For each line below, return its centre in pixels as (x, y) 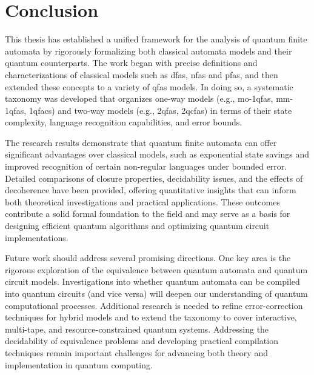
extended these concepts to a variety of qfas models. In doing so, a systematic (149, 86)
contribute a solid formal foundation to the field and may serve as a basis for (148, 214)
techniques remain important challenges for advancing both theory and (136, 352)
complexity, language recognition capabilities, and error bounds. (124, 122)
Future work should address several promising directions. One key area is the (148, 258)
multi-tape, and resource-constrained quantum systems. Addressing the (137, 329)
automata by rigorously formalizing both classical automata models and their (149, 51)
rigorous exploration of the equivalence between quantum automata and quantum (156, 269)
